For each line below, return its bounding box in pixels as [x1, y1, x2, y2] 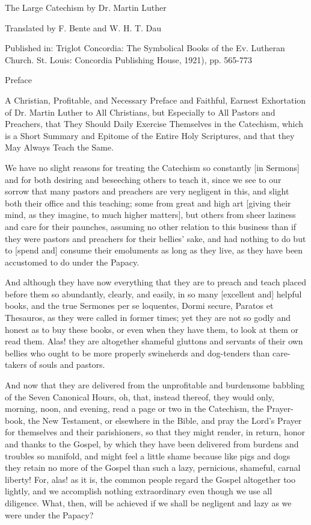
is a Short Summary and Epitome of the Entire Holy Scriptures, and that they [5, 129, 295, 141]
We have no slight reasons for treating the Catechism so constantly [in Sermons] [5, 161, 300, 173]
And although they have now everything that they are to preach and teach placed [5, 276, 307, 288]
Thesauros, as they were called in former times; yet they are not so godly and [5, 311, 291, 324]
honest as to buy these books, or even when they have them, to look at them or [5, 323, 299, 335]
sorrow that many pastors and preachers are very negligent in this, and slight [5, 185, 289, 197]
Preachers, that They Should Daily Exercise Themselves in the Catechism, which [5, 117, 304, 130]
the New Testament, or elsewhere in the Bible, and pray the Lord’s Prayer [28, 414, 302, 426]
